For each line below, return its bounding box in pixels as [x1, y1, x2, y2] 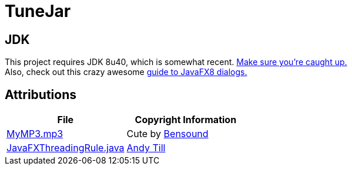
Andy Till [126, 142, 166, 154]
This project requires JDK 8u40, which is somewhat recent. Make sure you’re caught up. [5, 57, 347, 67]
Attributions [5, 87, 77, 102]
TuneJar [5, 1, 71, 21]
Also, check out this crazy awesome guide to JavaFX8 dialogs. [5, 67, 247, 77]
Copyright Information [135, 114, 237, 126]
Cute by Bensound [126, 128, 209, 140]
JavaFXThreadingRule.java [6, 142, 125, 154]
